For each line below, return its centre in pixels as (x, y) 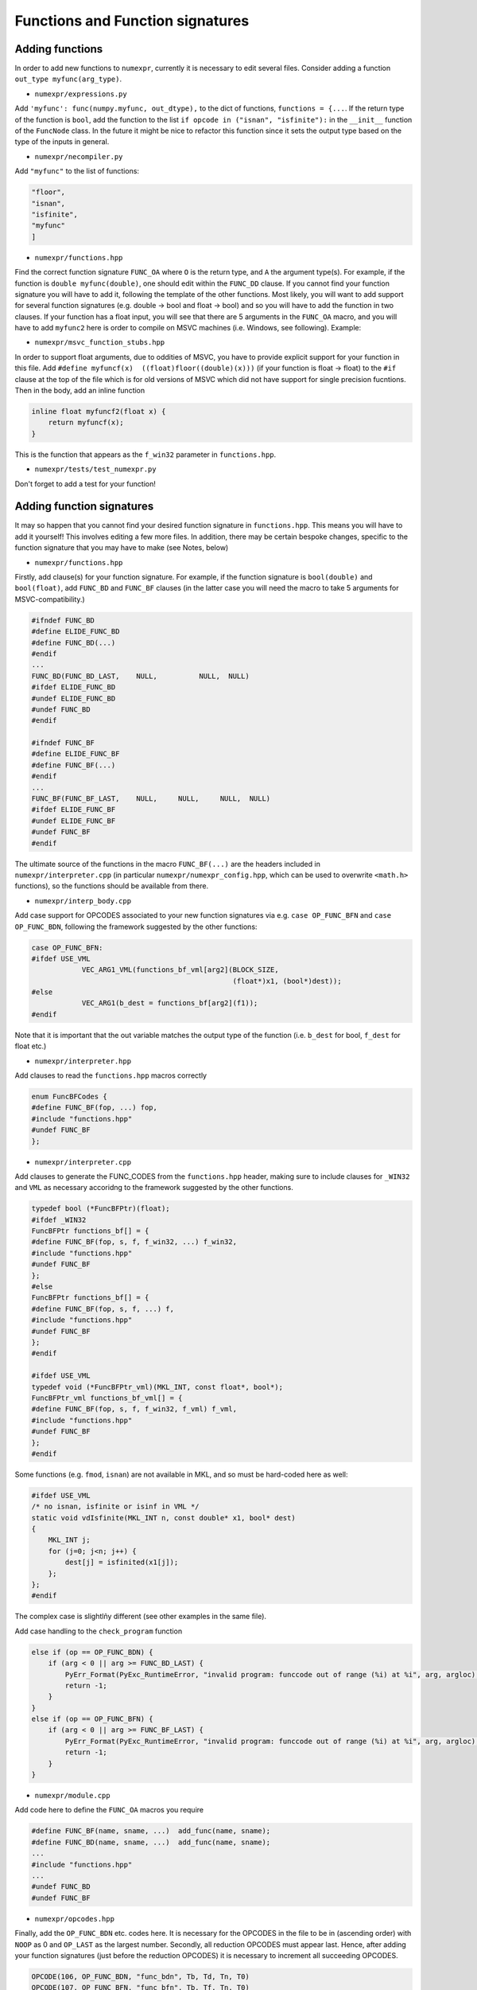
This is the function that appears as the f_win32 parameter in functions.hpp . (145, 455)
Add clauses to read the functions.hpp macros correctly (111, 1075)
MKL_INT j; (69, 1540)
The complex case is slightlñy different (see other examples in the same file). (140, 1617)
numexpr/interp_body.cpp (83, 901)
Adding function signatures (84, 507)
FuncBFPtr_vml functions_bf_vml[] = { (107, 1398)
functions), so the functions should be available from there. (112, 886)
